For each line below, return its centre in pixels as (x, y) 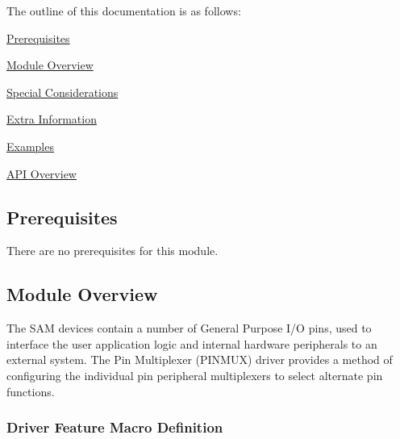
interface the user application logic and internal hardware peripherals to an (192, 343)
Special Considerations (62, 92)
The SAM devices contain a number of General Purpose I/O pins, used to (189, 328)
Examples (30, 146)
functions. (31, 391)
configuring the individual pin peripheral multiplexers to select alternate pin (195, 375)
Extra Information (52, 119)
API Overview (42, 173)
